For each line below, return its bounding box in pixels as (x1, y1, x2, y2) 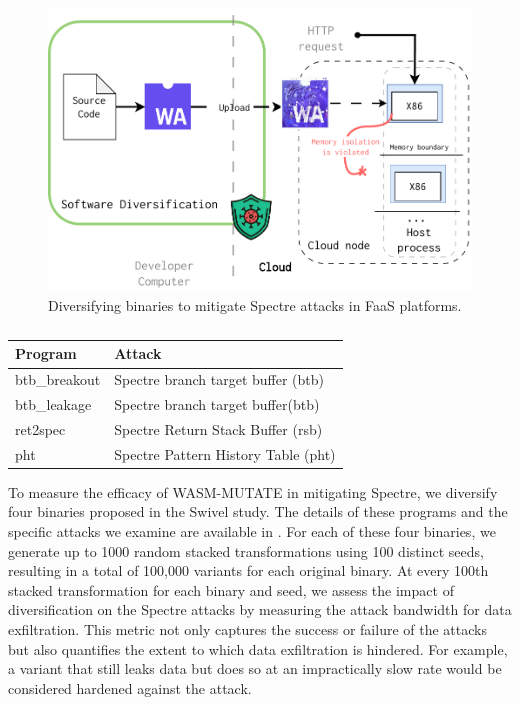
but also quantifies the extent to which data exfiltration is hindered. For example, (8, 638, 508, 659)
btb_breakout (15, 369, 101, 390)
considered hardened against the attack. (8, 677, 252, 698)
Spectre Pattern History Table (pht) (114, 443, 336, 464)
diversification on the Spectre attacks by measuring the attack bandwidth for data (8, 599, 512, 620)
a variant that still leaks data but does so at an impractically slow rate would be (8, 658, 502, 679)
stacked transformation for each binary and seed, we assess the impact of (8, 579, 454, 600)
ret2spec (15, 418, 66, 439)
